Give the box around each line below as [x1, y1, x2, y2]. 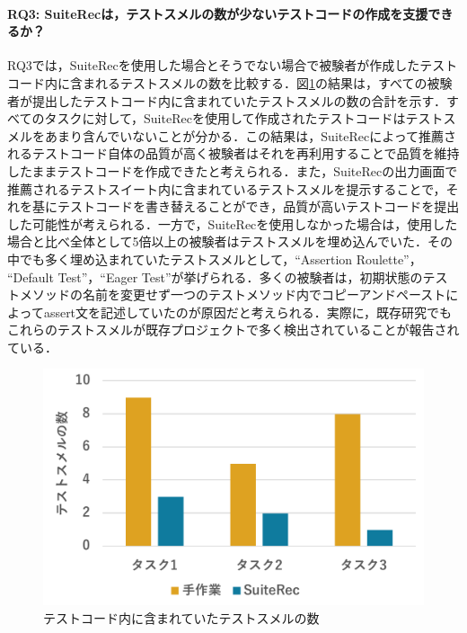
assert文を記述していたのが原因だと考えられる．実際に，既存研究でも [43, 302, 452, 321]
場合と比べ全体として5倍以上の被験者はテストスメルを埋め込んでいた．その [7, 232, 453, 251]
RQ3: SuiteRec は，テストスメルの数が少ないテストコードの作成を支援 [7, 4, 428, 22]
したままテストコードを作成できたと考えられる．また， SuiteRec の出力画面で [7, 161, 458, 180]
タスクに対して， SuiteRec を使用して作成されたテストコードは [44, 109, 406, 128]
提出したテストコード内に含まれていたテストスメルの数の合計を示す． [31, 91, 447, 110]
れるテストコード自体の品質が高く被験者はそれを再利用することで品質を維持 [7, 144, 460, 163]
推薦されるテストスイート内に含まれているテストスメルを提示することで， [7, 179, 446, 198]
